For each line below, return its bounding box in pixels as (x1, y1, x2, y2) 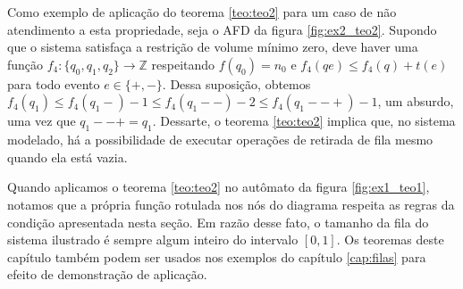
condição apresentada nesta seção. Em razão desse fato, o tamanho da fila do (7, 212, 429, 231)
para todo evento (7, 74, 100, 93)
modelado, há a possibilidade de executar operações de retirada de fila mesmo (7, 130, 434, 149)
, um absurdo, (377, 92, 454, 111)
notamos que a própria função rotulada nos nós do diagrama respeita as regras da (7, 194, 455, 213)
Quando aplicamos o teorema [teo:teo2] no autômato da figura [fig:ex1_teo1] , (7, 178, 430, 196)
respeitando (151, 54, 215, 73)
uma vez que (7, 111, 76, 130)
